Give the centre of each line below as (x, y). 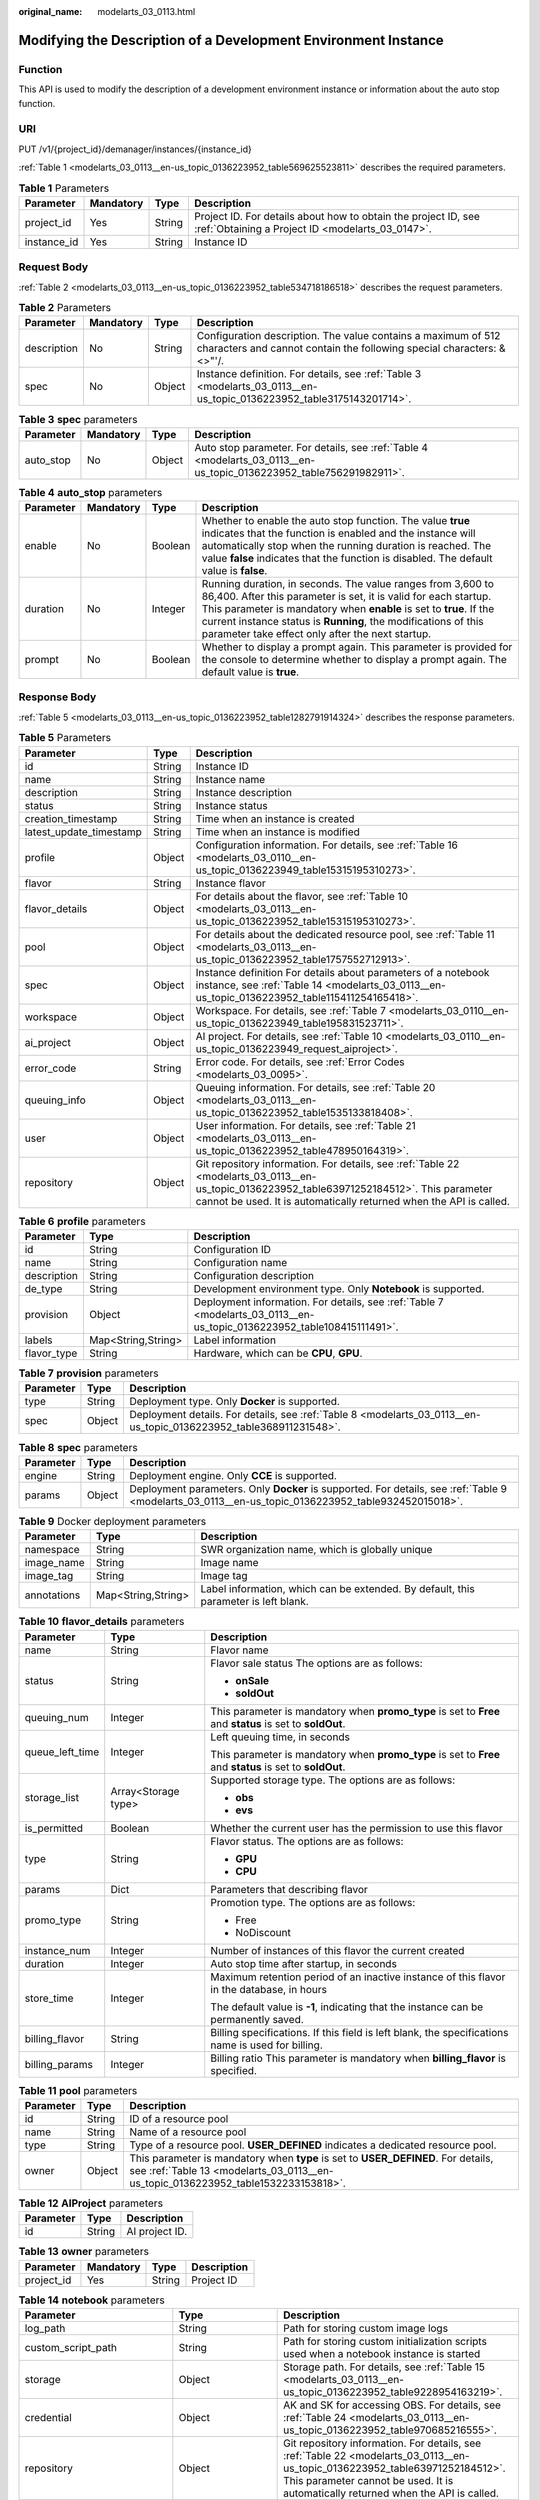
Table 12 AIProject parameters (91, 2203)
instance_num (57, 1950)
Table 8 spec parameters (78, 1447)
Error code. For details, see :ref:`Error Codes (300, 1062)
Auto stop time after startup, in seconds (303, 1963)
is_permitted (54, 1828)
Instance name (230, 779)
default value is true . (250, 672)
